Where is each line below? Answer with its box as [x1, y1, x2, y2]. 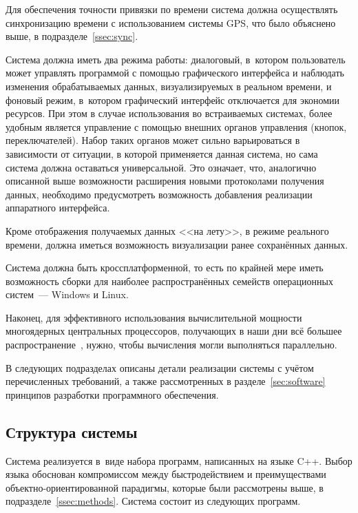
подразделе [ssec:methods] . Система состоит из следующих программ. [6, 494, 301, 508]
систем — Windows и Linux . [6, 287, 129, 302]
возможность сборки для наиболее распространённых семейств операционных [6, 273, 333, 288]
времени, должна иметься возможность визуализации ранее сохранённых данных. [6, 237, 348, 251]
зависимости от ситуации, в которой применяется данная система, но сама [6, 146, 318, 160]
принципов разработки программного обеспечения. [6, 387, 219, 401]
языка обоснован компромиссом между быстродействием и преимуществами [6, 467, 326, 481]
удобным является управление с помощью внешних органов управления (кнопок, [6, 119, 347, 134]
